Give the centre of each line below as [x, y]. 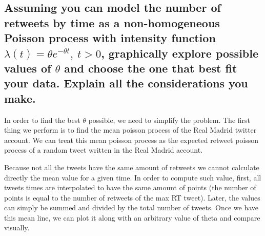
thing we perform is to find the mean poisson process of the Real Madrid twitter [130, 130]
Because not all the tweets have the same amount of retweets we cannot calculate [132, 167]
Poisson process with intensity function [110, 38]
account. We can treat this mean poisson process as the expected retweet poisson [131, 140]
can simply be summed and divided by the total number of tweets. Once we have [131, 207]
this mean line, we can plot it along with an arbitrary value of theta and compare [132, 217]
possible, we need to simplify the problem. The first [169, 120]
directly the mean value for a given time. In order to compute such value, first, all [133, 177]
